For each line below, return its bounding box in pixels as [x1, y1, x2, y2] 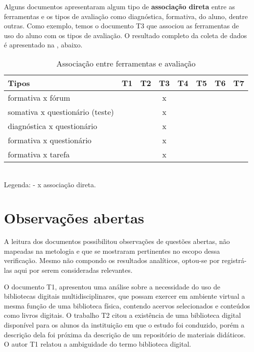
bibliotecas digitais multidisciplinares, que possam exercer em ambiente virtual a [4, 291, 245, 301]
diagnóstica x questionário [8, 120, 97, 132]
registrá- [222, 255, 247, 265]
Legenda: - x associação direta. [4, 179, 96, 189]
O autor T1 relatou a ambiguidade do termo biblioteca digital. [4, 339, 191, 349]
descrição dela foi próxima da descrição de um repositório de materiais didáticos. [4, 329, 246, 339]
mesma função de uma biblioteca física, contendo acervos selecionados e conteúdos [4, 300, 250, 310]
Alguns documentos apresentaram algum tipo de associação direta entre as [4, 1, 235, 11]
